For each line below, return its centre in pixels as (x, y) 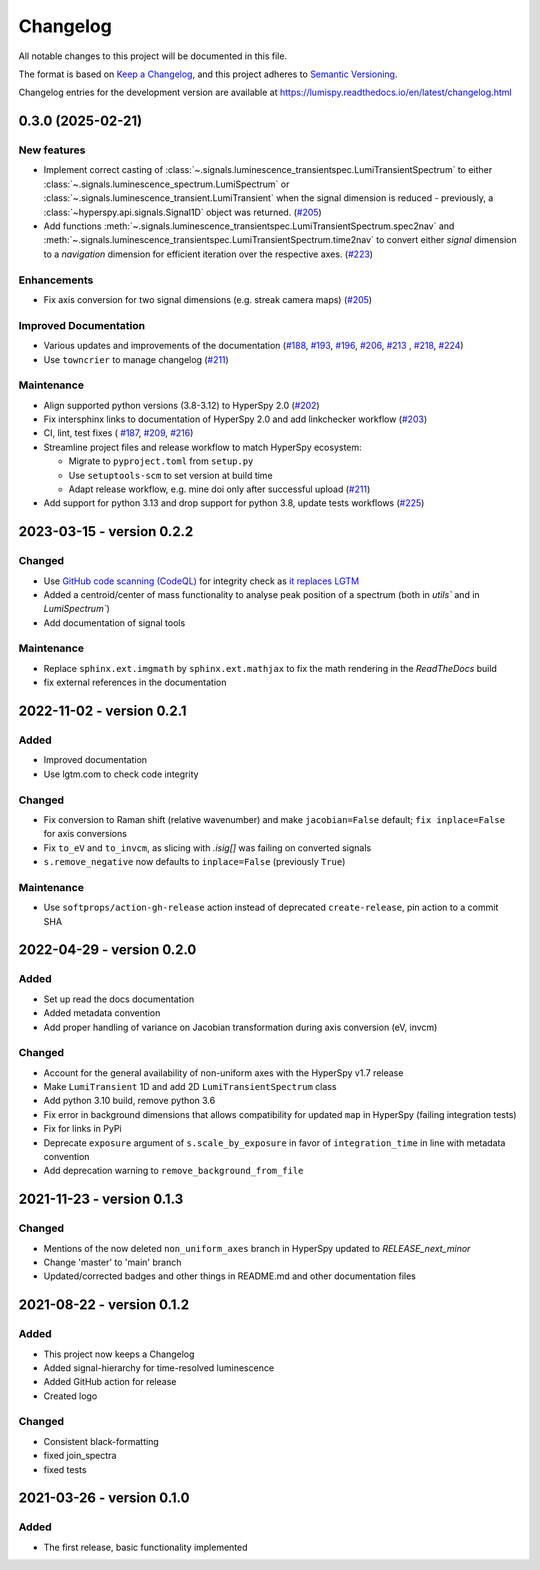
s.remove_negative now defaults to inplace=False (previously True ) (194, 862)
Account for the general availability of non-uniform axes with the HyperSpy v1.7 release (223, 1072)
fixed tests (65, 1469)
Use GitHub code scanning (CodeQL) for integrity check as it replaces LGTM (201, 581)
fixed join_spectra (80, 1456)
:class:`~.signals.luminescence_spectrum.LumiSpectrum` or (166, 184)
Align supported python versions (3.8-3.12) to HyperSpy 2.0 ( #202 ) (181, 405)
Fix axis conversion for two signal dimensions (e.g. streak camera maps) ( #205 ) (208, 299)
